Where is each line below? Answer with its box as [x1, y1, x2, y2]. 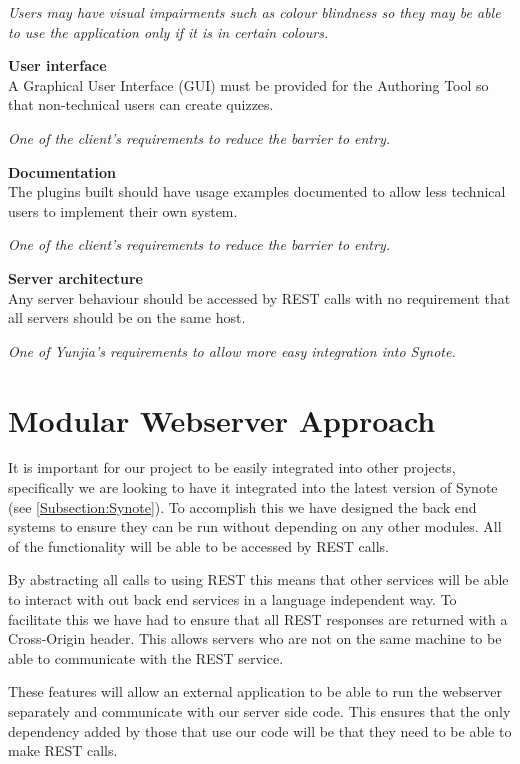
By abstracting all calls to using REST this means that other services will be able [8, 569, 509, 590]
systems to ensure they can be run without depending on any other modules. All [8, 516, 502, 537]
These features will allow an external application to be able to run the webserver [8, 681, 502, 702]
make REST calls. [8, 740, 118, 761]
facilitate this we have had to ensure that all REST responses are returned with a [8, 608, 508, 629]
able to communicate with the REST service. [8, 647, 284, 668]
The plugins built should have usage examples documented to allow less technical [8, 181, 506, 202]
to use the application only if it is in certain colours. [8, 21, 329, 42]
